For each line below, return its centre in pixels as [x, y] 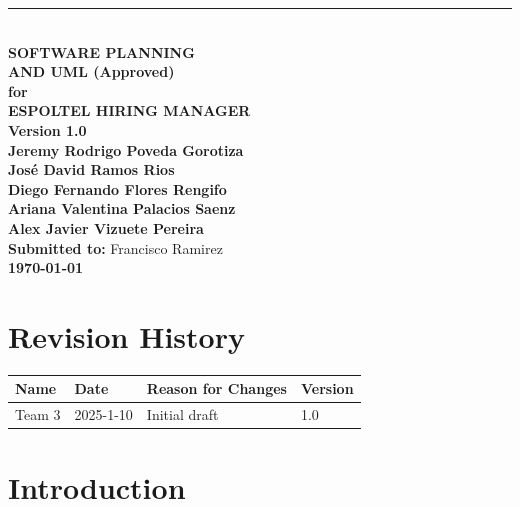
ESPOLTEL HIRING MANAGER [129, 110]
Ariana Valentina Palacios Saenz [122, 208]
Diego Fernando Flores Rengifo [117, 188]
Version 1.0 [47, 129]
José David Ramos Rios [91, 169]
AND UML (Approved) [91, 71]
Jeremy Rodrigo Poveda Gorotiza [126, 149]
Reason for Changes [216, 388]
